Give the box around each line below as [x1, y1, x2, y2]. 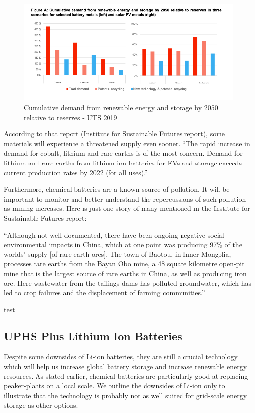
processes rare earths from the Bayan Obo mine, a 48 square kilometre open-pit [4, 258, 245, 269]
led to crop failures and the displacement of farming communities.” [4, 288, 205, 298]
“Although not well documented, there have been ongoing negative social [4, 229, 224, 240]
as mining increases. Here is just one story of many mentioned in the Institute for [4, 203, 250, 213]
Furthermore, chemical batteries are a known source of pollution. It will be [4, 184, 230, 194]
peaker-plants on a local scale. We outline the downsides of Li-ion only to [4, 380, 225, 391]
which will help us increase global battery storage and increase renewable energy [4, 361, 247, 372]
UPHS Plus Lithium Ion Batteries [4, 328, 182, 343]
